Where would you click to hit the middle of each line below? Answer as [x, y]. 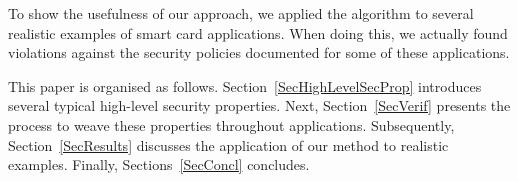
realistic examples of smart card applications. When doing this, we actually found [258, 32]
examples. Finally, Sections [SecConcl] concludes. [159, 164]
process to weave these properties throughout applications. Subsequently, [231, 124]
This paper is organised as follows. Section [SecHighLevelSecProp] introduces [245, 85]
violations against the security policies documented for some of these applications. [259, 52]
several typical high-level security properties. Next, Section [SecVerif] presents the [259, 105]
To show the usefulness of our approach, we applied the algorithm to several [241, 13]
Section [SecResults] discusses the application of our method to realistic [228, 144]
